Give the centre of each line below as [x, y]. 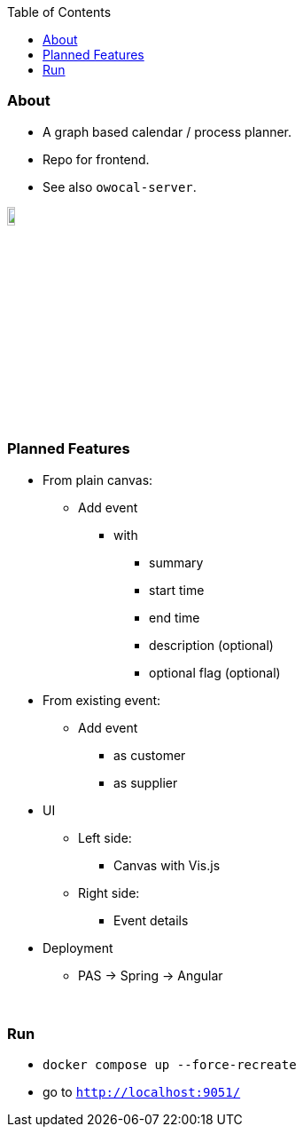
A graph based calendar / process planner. [167, 131]
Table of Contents [59, 12]
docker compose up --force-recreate [170, 1065]
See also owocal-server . [120, 186]
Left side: [105, 837]
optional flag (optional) [215, 672]
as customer [150, 755]
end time [175, 617]
